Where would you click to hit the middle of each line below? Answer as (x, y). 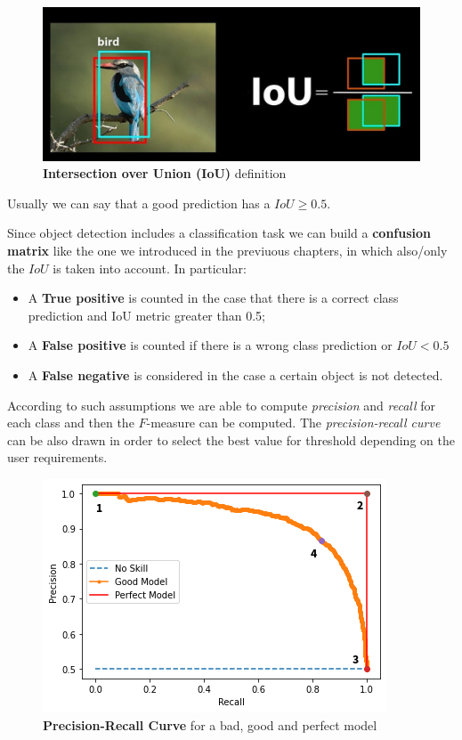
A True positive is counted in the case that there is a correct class (213, 298)
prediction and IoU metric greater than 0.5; (146, 315)
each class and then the (71, 423)
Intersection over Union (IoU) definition (165, 173)
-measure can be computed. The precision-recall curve (293, 423)
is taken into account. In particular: (150, 268)
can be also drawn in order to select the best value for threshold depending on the (231, 439)
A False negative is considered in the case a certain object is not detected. (235, 375)
